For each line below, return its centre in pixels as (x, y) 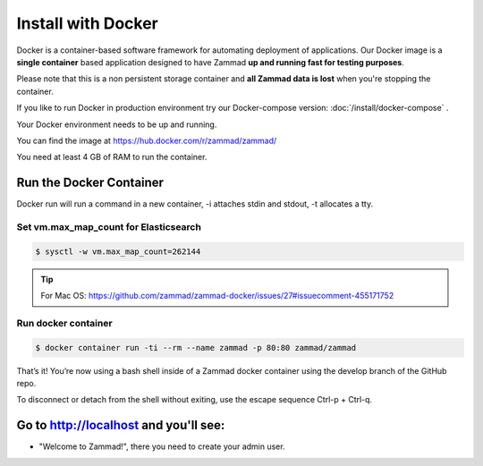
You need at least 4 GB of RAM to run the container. (112, 157)
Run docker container (64, 323)
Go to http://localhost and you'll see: (121, 425)
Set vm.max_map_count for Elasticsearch (109, 226)
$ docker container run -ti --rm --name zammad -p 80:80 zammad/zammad (196, 347)
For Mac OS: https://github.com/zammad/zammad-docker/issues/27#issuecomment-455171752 (217, 296)
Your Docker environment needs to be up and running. (117, 124)
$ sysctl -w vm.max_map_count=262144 (118, 251)
